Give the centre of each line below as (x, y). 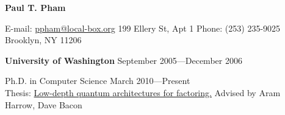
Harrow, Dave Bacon (44, 104)
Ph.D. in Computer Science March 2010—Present (98, 81)
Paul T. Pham (35, 7)
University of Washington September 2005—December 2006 (124, 60)
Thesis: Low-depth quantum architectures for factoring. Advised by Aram (143, 92)
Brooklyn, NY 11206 (43, 40)
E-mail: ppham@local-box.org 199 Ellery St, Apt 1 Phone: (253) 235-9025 (143, 28)
